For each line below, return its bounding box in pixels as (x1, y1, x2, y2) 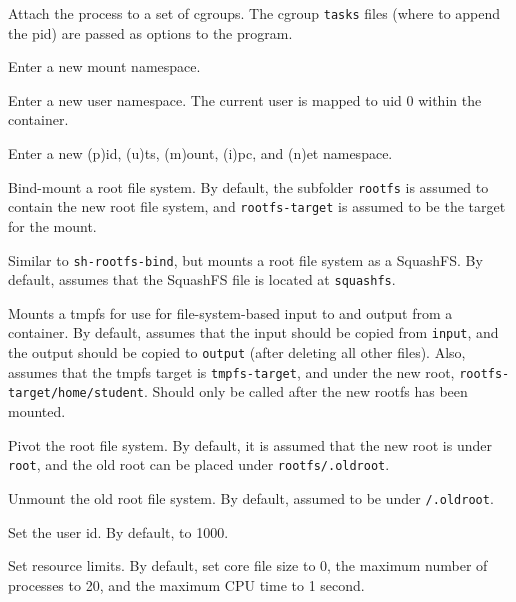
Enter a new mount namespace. (8, 56, 201, 77)
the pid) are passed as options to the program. (8, 22, 293, 43)
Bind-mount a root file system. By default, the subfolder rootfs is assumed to (8, 176, 489, 197)
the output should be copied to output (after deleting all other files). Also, (8, 342, 466, 363)
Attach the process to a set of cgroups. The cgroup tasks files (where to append (8, 3, 501, 23)
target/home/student (8, 386, 145, 401)
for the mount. (8, 215, 97, 236)
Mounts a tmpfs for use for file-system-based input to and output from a (8, 302, 453, 323)
